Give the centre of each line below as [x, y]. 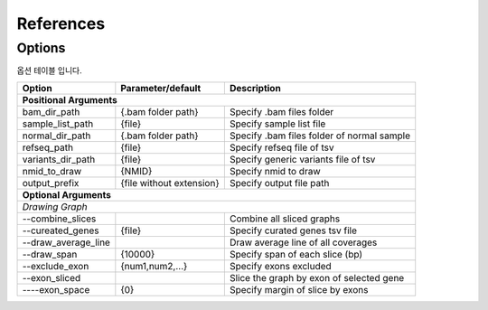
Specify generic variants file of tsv [302, 159]
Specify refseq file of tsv [282, 147]
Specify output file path [279, 183]
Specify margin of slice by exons [299, 289]
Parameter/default [161, 88]
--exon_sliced [52, 277]
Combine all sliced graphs [285, 219]
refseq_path [48, 147]
